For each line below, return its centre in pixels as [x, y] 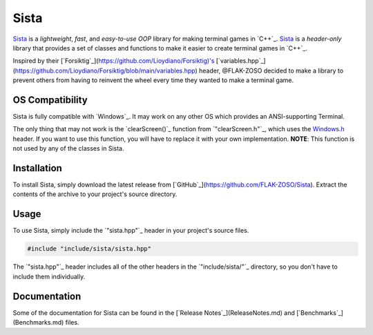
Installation [37, 168]
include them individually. [49, 276]
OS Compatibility [50, 100]
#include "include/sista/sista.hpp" [89, 249]
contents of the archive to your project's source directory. [95, 194]
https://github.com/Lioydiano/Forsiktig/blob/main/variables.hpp [105, 70]
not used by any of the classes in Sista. [68, 149]
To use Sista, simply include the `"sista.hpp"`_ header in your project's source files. [131, 231]
